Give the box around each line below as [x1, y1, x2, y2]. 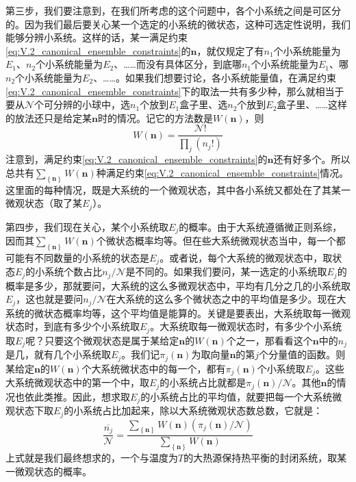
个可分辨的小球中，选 [34, 97, 131, 112]
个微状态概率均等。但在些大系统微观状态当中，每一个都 [96, 233, 346, 247]
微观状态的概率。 [14, 464, 92, 478]
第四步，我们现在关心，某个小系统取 [5, 219, 168, 233]
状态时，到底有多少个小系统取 [5, 319, 140, 333]
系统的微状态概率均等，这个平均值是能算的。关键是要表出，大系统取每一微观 [5, 305, 351, 320]
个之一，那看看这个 [226, 333, 313, 347]
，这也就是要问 [16, 292, 84, 306]
